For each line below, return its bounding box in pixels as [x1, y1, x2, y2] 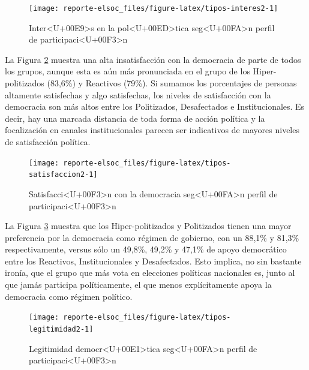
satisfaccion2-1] [29, 170, 98, 179]
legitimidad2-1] [29, 324, 94, 333]
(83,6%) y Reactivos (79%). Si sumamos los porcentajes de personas [47, 77, 297, 89]
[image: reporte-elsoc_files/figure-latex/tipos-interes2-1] [29, 4, 278, 13]
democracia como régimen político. [5, 290, 133, 302]
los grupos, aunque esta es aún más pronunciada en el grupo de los [5, 65, 250, 77]
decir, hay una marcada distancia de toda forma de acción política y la [5, 112, 265, 124]
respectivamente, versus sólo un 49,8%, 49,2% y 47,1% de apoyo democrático [5, 243, 287, 255]
